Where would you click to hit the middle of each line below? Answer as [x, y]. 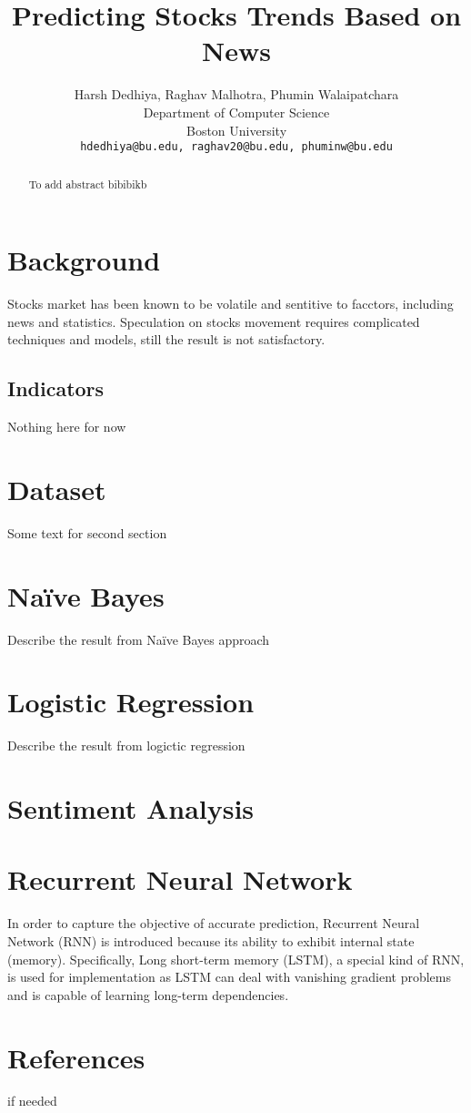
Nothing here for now [67, 427]
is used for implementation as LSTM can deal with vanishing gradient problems [229, 977]
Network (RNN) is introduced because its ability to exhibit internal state [211, 940]
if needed [32, 1101]
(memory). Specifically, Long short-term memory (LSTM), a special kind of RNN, [236, 959]
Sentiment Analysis [131, 808]
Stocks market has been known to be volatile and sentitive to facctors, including [230, 304]
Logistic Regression [131, 702]
